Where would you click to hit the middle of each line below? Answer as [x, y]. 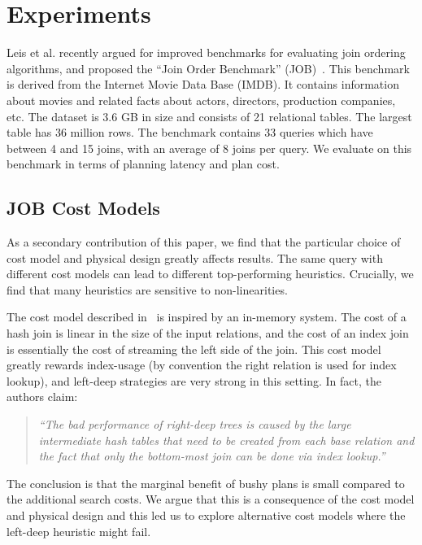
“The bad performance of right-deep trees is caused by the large [195, 424]
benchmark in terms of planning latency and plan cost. [143, 164]
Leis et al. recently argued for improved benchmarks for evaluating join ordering [206, 52]
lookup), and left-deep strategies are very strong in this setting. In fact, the [194, 380]
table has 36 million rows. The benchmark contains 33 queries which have [190, 132]
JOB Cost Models [83, 208]
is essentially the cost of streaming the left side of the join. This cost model [194, 349]
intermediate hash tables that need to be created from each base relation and [226, 440]
